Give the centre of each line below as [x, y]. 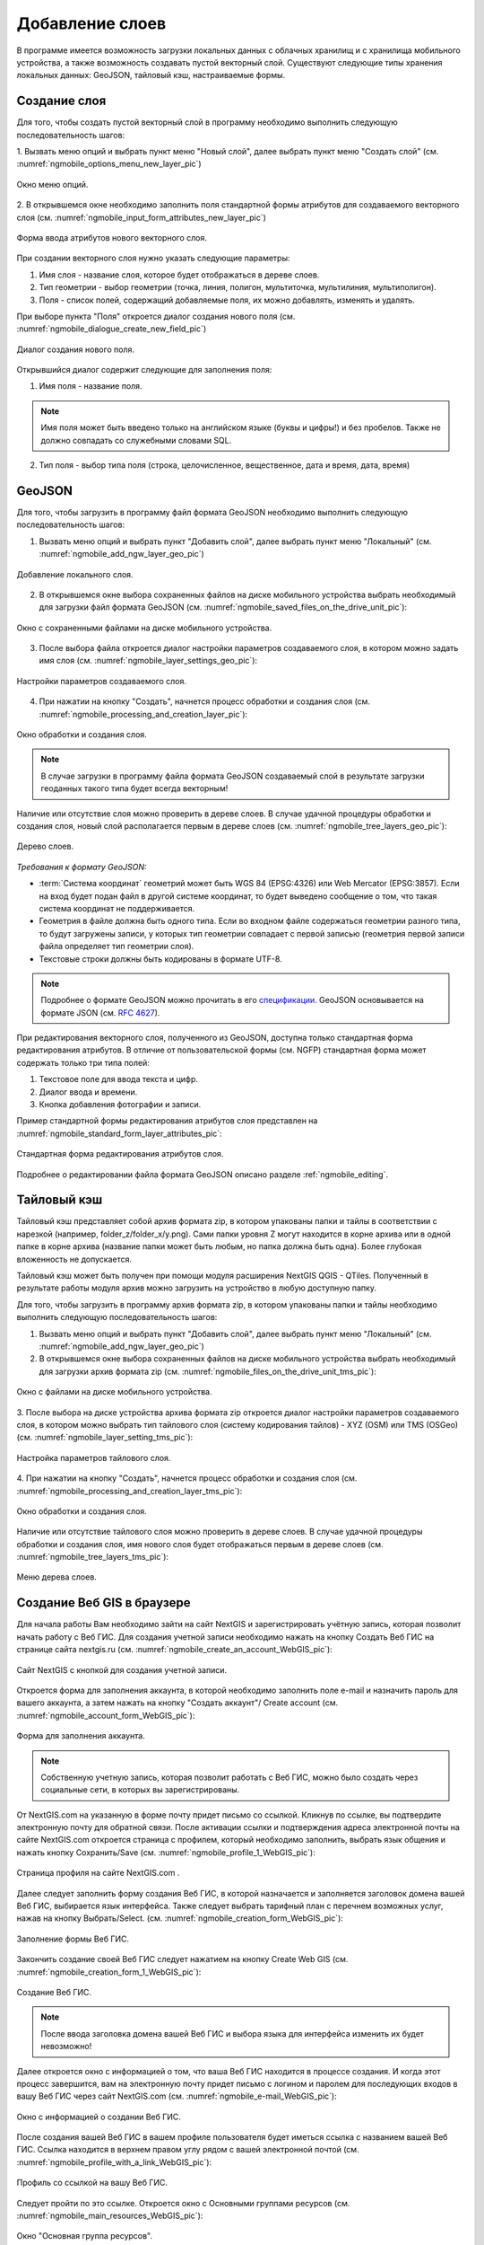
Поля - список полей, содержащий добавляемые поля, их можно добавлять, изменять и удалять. [227, 300]
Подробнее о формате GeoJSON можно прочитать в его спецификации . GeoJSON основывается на [233, 1000]
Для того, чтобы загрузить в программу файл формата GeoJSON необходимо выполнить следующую [212, 512]
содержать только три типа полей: [83, 1062]
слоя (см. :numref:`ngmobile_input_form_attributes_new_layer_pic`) [141, 217]
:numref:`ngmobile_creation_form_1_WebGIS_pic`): [109, 1972]
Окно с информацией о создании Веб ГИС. [99, 2117]
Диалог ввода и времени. [88, 1092]
